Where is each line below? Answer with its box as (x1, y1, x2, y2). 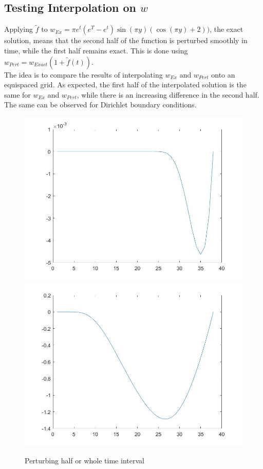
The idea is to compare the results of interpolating (4, 69, 163, 80)
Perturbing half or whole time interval (25, 455, 144, 466)
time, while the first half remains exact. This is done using (4, 45, 188, 56)
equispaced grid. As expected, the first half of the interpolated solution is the (4, 79, 247, 90)
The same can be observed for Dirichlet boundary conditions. (4, 99, 197, 110)
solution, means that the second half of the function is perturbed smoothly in (4, 35, 248, 46)
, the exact (210, 24, 243, 34)
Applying (4, 24, 33, 34)
